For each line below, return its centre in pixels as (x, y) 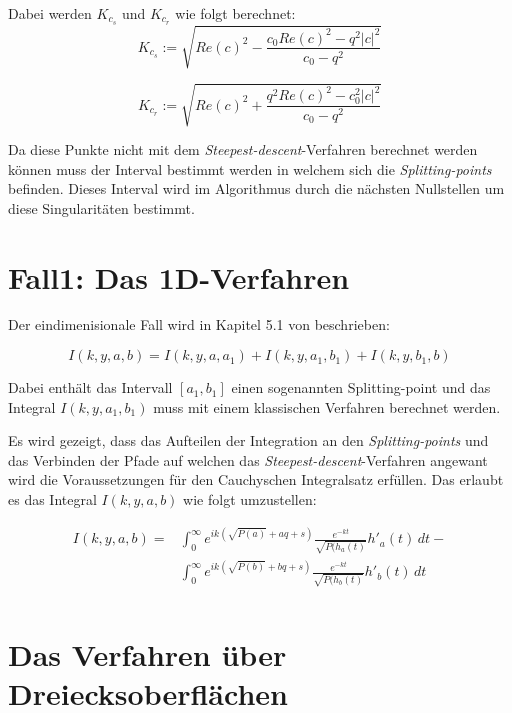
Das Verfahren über (147, 654)
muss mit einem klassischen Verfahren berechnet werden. (327, 406)
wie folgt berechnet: (235, 13)
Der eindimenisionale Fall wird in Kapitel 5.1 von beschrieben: (199, 324)
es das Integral (52, 499)
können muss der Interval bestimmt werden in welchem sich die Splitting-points (250, 168)
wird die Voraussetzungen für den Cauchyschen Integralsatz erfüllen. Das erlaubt (256, 479)
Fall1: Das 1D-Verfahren (179, 276)
